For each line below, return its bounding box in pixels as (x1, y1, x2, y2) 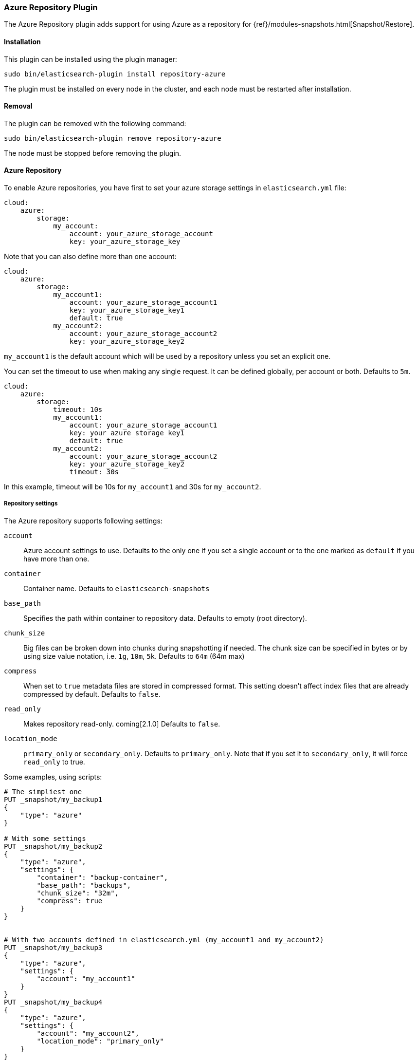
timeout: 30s (69, 468, 119, 476)
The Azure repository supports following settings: (4, 516, 163, 525)
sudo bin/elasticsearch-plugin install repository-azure (4, 70, 226, 78)
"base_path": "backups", (36, 881, 131, 889)
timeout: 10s (53, 406, 103, 414)
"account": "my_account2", (36, 1029, 140, 1037)
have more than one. (23, 554, 90, 563)
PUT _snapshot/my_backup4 (4, 998, 103, 1006)
